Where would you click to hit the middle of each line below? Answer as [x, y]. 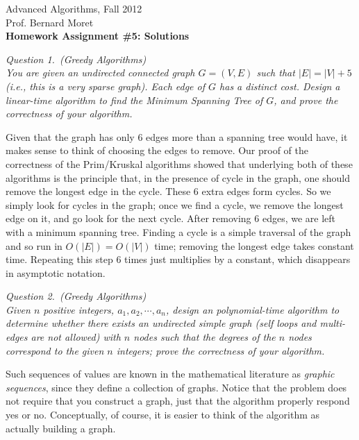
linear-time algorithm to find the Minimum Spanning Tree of [134, 100]
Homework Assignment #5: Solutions [98, 36]
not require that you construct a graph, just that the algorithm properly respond [178, 401]
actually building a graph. [61, 428]
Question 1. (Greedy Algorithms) [76, 59]
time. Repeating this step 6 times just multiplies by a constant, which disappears [178, 259]
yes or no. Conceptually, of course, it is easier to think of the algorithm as [163, 415]
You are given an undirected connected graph [100, 73]
